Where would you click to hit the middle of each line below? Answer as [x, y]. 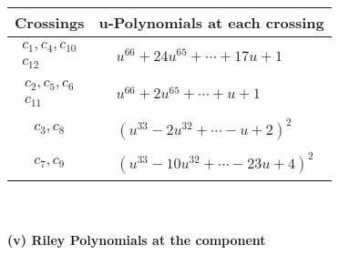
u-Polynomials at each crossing [211, 22]
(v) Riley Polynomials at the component [137, 240]
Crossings [50, 22]
